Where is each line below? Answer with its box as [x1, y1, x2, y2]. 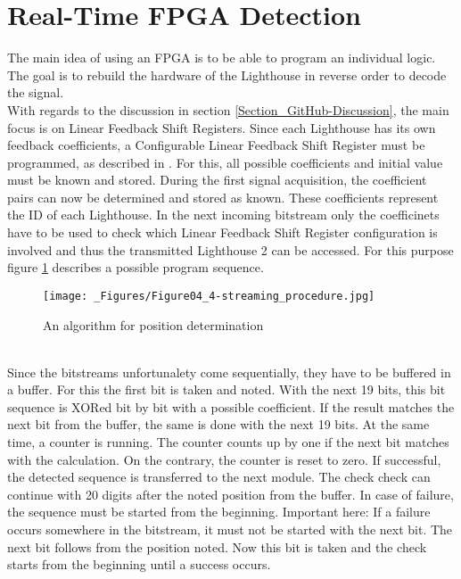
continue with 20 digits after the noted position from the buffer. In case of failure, [7, 484, 454, 503]
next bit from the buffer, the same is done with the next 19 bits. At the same [7, 415, 430, 434]
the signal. [7, 83, 64, 102]
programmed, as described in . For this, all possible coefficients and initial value [7, 153, 443, 171]
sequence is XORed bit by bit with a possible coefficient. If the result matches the [7, 397, 455, 416]
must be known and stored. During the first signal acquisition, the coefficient [7, 170, 427, 189]
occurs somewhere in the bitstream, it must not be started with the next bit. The [7, 520, 453, 539]
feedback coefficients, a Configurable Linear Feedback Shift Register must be [7, 136, 425, 154]
